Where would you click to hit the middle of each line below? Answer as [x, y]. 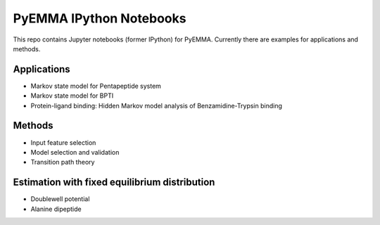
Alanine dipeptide [56, 209]
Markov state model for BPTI [72, 96]
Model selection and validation [75, 152]
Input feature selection [63, 142]
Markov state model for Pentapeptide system [96, 86]
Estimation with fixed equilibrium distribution [114, 182]
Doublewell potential [60, 199]
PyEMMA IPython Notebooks [100, 18]
